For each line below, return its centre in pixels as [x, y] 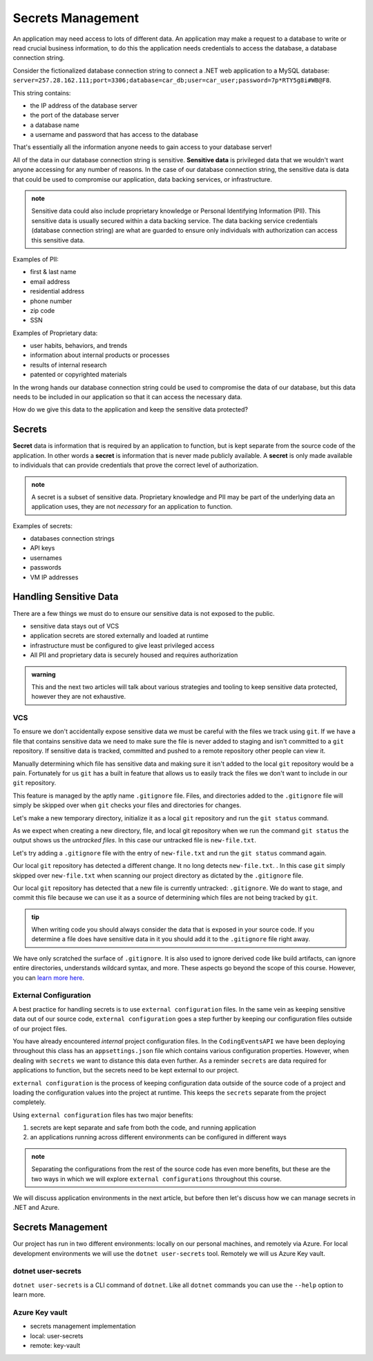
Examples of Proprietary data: [55, 333]
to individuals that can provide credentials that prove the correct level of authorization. [136, 465]
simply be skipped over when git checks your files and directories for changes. [127, 805]
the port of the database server [75, 115]
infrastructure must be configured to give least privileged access [122, 645]
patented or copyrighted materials [78, 375]
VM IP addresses [54, 577]
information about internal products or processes [100, 355]
